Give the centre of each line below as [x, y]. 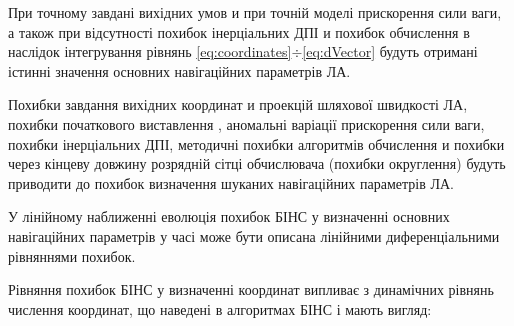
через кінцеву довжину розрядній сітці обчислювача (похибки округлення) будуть [257, 163]
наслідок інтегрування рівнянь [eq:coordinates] [150, 51]
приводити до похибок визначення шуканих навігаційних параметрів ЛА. [231, 182]
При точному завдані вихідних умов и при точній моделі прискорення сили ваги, [255, 12]
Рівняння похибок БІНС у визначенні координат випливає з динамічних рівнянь [251, 289]
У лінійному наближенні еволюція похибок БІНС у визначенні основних [229, 216]
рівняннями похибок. [72, 255]
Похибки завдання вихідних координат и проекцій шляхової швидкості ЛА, [238, 104]
